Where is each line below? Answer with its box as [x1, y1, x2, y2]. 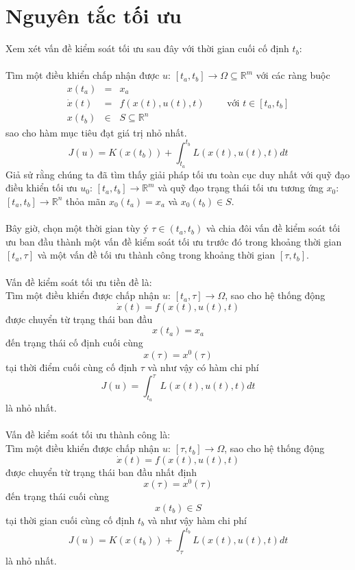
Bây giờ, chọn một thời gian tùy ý [5, 221, 149, 235]
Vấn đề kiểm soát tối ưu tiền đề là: [5, 274, 152, 289]
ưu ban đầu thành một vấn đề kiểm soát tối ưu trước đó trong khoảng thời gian [5, 234, 342, 248]
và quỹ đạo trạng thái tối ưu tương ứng [158, 180, 323, 195]
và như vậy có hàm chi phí [147, 360, 259, 374]
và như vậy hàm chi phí [147, 512, 247, 527]
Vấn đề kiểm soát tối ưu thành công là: [5, 427, 171, 442]
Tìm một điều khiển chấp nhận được [5, 68, 160, 82]
